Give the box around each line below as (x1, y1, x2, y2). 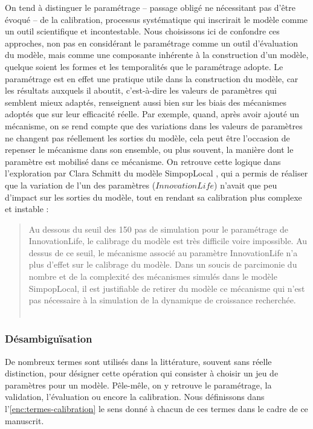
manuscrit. (5, 414, 44, 427)
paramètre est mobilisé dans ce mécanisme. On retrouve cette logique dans (5, 155, 281, 167)
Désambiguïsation (5, 331, 92, 346)
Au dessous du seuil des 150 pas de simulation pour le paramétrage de (28, 222, 288, 235)
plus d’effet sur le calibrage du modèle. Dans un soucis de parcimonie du (28, 258, 297, 271)
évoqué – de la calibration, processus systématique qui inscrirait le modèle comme (5, 13, 308, 25)
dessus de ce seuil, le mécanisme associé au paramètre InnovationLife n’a (28, 246, 298, 259)
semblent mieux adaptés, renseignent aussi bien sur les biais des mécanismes (5, 95, 286, 108)
